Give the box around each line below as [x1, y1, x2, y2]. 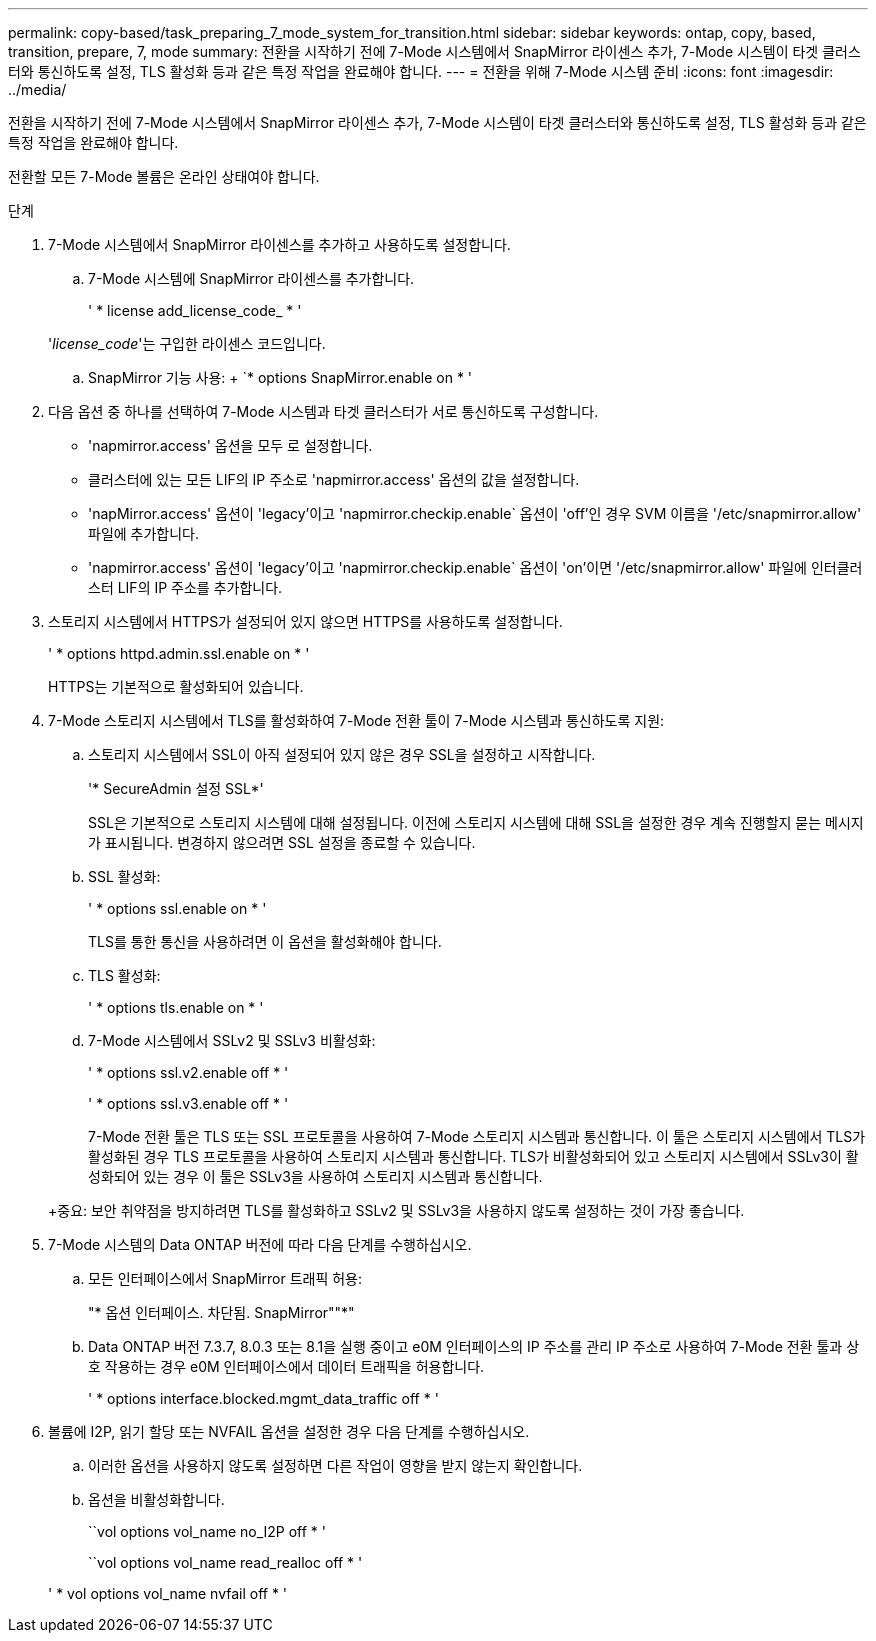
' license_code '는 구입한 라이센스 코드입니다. [48, 335, 326, 352]
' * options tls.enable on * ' [88, 999, 264, 1016]
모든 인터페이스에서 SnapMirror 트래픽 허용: [88, 1270, 363, 1287]
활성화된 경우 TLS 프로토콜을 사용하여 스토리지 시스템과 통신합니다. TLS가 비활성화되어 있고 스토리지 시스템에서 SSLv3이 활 [88, 1148, 859, 1165]
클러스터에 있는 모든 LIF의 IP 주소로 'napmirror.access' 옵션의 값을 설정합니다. [88, 471, 580, 488]
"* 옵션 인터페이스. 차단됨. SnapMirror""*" [88, 1304, 355, 1321]
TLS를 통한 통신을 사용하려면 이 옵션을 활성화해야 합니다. [88, 933, 442, 950]
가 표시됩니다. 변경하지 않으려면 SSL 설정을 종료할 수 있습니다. [88, 834, 476, 851]
